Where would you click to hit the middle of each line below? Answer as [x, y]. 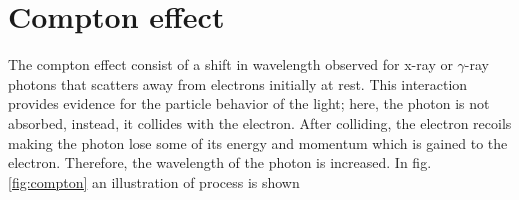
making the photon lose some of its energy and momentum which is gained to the [258, 142]
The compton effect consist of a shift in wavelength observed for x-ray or [230, 64]
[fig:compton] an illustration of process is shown [154, 181]
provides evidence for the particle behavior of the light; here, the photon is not [249, 103]
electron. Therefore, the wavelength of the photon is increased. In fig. [220, 162]
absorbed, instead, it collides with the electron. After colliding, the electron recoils [260, 122]
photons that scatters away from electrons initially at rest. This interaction [238, 83]
